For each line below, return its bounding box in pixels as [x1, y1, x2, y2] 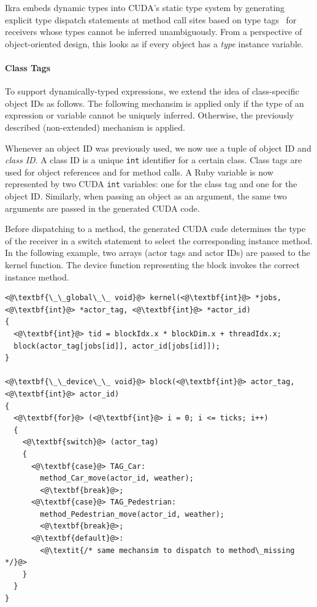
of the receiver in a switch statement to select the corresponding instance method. [5, 234, 313, 247]
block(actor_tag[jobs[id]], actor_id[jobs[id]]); [13, 341, 220, 350]
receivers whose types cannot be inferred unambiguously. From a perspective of [5, 25, 302, 38]
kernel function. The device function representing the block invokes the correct [5, 258, 300, 271]
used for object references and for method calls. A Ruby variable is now [5, 165, 273, 178]
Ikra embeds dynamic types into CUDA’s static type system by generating [5, 1, 285, 14]
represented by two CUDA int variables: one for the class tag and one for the [5, 177, 297, 190]
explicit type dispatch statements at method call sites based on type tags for [5, 13, 297, 26]
